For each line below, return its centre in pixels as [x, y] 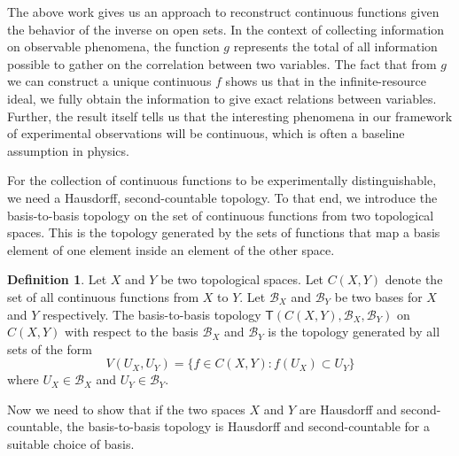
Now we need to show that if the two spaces [126, 409]
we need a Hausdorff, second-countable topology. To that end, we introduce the [222, 197]
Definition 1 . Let [57, 279]
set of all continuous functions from [103, 296]
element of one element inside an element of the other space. [171, 249]
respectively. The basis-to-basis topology [152, 314]
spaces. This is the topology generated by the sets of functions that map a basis [224, 232]
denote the [414, 279]
